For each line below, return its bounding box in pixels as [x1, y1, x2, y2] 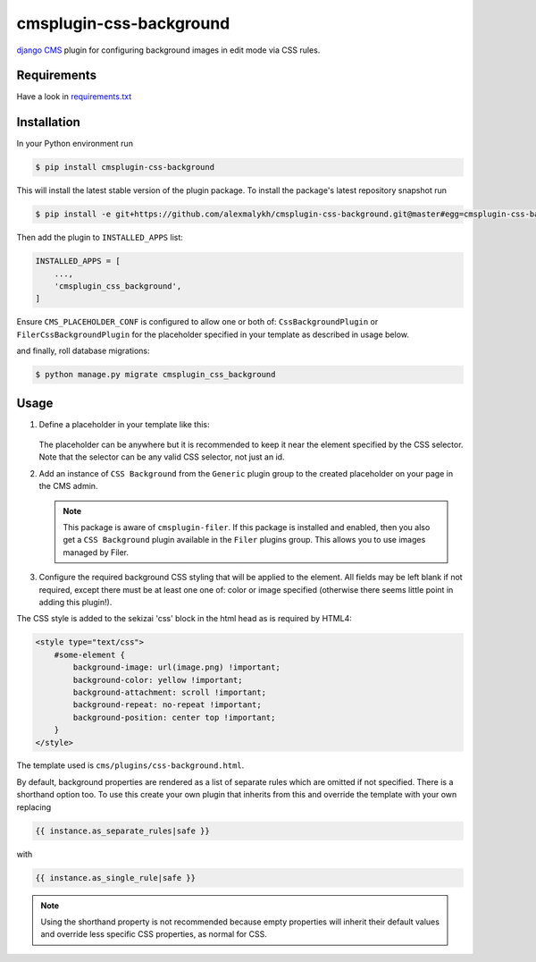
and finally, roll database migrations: [16, 345, 151, 357]
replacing [16, 801, 52, 813]
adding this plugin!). [38, 597, 113, 607]
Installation [16, 114, 80, 130]
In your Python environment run [16, 139, 134, 149]
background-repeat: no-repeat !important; [72, 700, 263, 710]
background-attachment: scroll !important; [72, 687, 267, 697]
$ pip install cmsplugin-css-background [35, 162, 214, 173]
